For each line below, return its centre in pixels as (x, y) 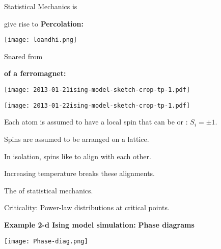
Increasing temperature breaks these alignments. (80, 173)
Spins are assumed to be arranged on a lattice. (77, 139)
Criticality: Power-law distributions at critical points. (87, 207)
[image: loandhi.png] (41, 40)
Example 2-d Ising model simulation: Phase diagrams (99, 224)
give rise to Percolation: (44, 23)
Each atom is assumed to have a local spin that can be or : (96, 122)
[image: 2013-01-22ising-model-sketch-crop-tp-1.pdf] (97, 105)
